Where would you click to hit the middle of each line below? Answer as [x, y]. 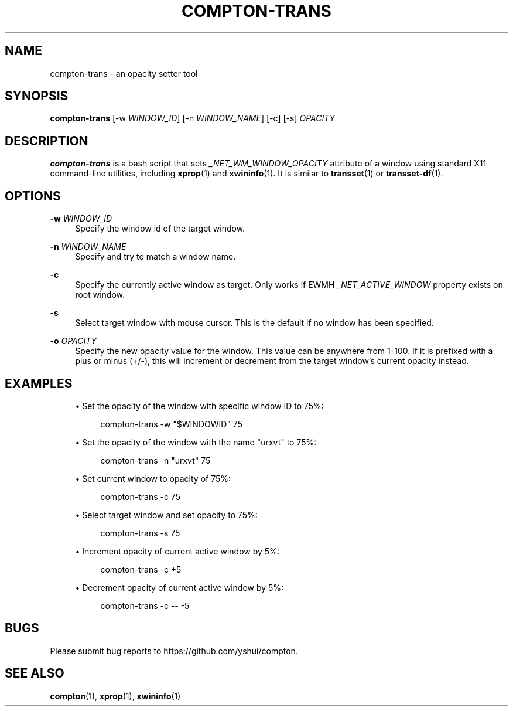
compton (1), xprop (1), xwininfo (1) [115, 696]
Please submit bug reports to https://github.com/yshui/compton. [174, 651]
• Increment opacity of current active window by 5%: [177, 551]
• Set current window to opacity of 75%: [153, 478]
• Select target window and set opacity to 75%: [166, 515]
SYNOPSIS [37, 96]
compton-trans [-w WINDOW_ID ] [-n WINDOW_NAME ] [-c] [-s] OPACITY [193, 118]
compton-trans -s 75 [140, 533]
